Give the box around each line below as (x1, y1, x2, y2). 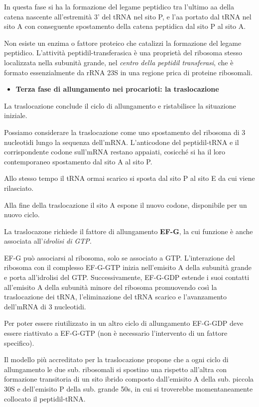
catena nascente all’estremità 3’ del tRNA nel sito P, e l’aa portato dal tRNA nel (4, 11, 252, 21)
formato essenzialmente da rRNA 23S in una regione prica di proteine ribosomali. (4, 67, 253, 77)
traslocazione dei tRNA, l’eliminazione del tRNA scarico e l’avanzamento (4, 291, 227, 302)
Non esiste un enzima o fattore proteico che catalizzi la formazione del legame (4, 37, 242, 48)
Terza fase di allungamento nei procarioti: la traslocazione (15, 84, 219, 94)
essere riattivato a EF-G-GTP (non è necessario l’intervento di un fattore (4, 328, 228, 338)
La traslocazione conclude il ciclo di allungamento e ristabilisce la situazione (4, 100, 236, 111)
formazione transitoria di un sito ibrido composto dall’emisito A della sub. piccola (4, 374, 254, 384)
